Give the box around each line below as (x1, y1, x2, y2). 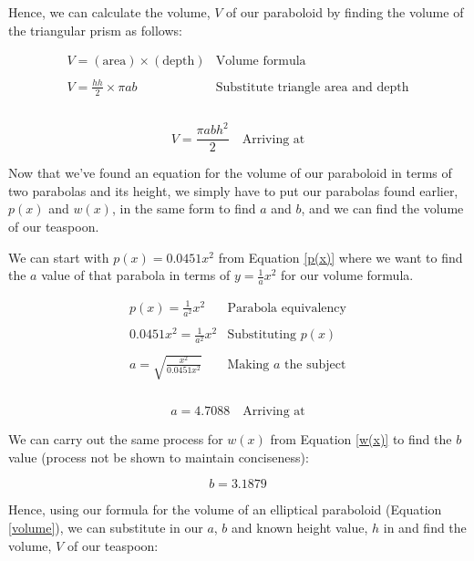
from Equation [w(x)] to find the (270, 430, 452, 449)
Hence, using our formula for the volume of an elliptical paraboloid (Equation (8, 500, 442, 519)
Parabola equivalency (227, 301, 346, 315)
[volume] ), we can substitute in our (8, 517, 203, 536)
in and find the (383, 517, 467, 536)
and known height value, (232, 517, 368, 536)
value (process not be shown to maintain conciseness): (8, 447, 309, 466)
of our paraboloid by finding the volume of (226, 3, 464, 21)
